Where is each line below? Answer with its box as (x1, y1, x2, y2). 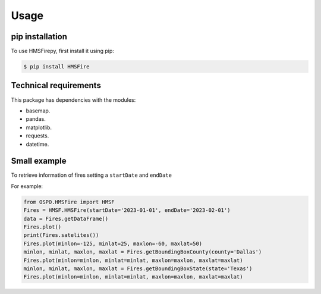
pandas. (26, 115, 46, 123)
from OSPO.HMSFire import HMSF (23, 198, 115, 205)
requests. (26, 132, 49, 139)
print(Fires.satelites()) (23, 232, 99, 239)
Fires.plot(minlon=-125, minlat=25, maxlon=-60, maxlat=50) (23, 240, 203, 247)
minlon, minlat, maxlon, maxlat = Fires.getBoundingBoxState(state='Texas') (23, 265, 253, 272)
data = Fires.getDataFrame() (23, 215, 109, 222)
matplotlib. (26, 124, 52, 131)
